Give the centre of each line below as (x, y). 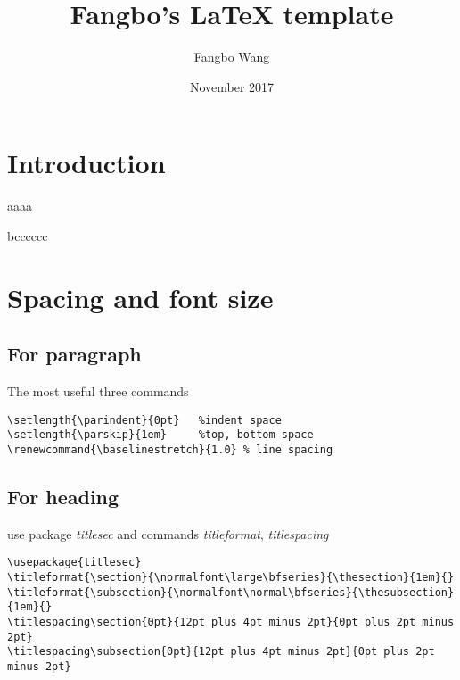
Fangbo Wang (232, 57)
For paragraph (74, 354)
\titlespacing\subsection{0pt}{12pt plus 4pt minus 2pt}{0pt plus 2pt (221, 652)
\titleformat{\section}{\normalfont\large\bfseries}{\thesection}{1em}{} (231, 578)
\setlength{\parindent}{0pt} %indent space (144, 420)
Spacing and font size (140, 297)
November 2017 (232, 86)
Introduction (86, 163)
